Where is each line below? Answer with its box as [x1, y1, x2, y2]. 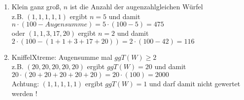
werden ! [11, 88, 37, 98]
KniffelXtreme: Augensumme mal [11, 51, 112, 62]
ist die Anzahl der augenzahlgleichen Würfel [70, 1, 203, 11]
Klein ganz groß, [11, 1, 62, 11]
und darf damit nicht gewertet [149, 78, 241, 88]
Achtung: [11, 78, 39, 88]
